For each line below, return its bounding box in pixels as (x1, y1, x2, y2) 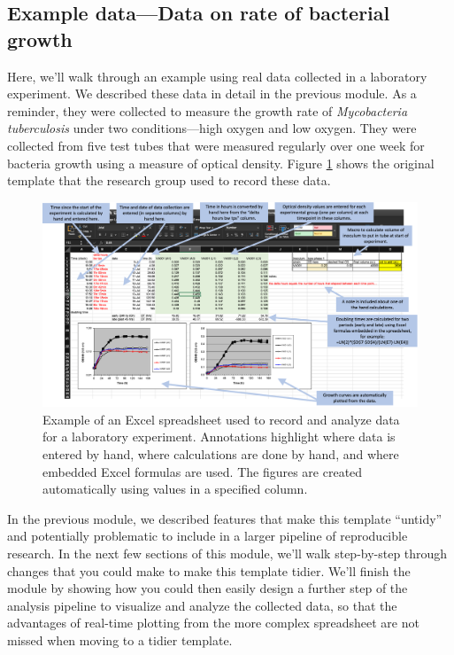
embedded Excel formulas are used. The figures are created (42, 462, 363, 480)
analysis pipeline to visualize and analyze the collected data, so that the (7, 596, 397, 614)
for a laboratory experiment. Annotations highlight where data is (42, 427, 396, 446)
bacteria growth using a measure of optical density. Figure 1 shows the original (7, 153, 435, 172)
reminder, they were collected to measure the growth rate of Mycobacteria (7, 101, 408, 120)
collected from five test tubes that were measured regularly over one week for (7, 136, 425, 154)
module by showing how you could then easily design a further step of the (7, 579, 408, 597)
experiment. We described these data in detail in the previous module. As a (7, 84, 417, 103)
